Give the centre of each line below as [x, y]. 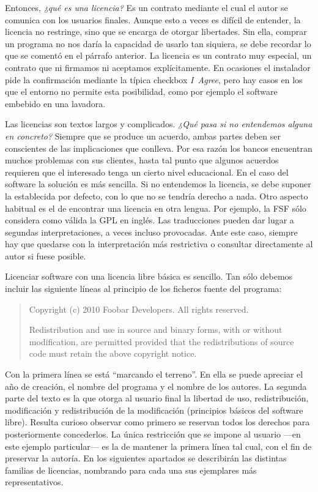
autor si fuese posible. [46, 255]
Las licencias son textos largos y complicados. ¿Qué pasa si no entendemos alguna [159, 124]
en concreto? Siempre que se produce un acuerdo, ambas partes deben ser [143, 136]
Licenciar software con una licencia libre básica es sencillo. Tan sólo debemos [149, 276]
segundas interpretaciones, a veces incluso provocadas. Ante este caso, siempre [151, 232]
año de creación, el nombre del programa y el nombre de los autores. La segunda [156, 386]
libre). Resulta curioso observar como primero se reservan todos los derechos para [157, 422]
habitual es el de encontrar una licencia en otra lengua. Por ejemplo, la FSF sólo [156, 208]
